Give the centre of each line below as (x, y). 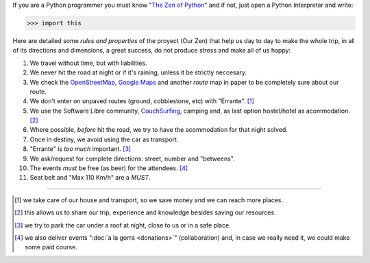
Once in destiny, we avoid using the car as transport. (104, 139)
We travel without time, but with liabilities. (88, 63)
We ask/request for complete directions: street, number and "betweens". (133, 158)
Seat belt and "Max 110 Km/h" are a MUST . (90, 178)
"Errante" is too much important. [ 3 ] (81, 149)
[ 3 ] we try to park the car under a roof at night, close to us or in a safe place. (123, 225)
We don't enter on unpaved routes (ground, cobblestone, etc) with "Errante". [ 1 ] (142, 101)
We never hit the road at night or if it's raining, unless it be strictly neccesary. (138, 72)
